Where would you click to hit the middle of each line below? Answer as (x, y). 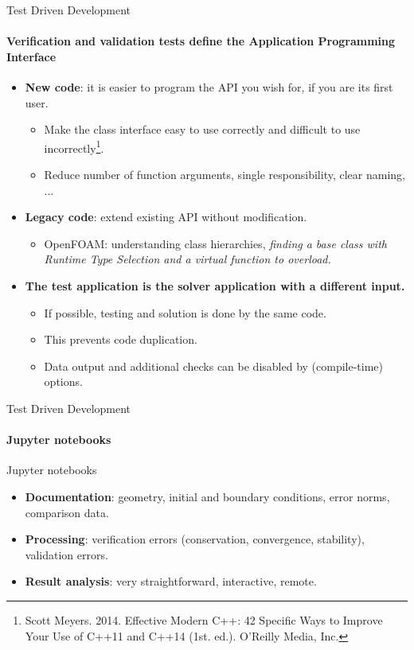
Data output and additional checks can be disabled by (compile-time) (214, 366)
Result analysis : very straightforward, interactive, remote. (171, 581)
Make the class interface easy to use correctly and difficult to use (202, 129)
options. (63, 381)
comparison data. (67, 512)
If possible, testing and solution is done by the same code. (185, 312)
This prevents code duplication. (121, 339)
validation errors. (66, 554)
